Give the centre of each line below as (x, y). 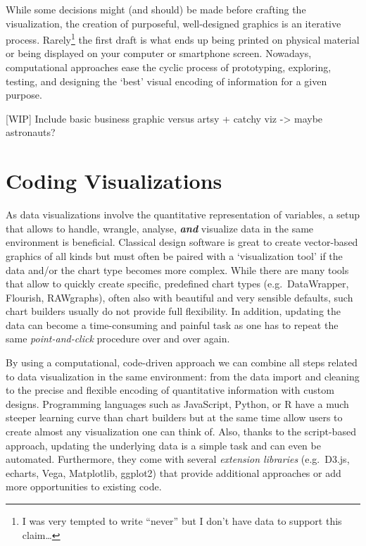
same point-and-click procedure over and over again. (118, 339)
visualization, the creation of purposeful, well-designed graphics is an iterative (173, 23)
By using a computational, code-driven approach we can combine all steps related (182, 362)
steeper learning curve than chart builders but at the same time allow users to (174, 417)
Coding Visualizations (114, 181)
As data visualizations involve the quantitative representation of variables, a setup (183, 215)
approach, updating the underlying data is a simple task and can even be (163, 445)
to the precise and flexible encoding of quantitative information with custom (170, 390)
